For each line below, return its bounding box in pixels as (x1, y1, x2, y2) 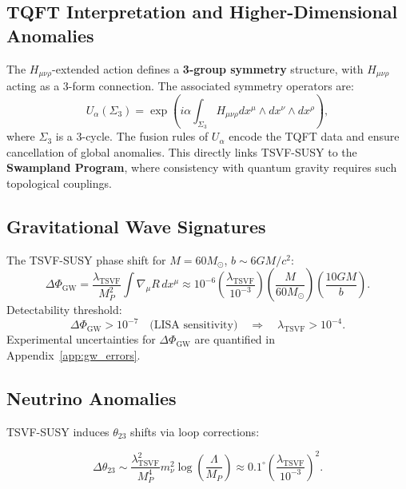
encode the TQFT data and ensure (229, 128, 400, 145)
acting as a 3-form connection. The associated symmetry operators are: (6, 78, 354, 94)
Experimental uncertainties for (6, 331, 156, 348)
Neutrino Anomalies (6, 385, 177, 410)
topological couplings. (6, 174, 112, 191)
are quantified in (194, 331, 275, 348)
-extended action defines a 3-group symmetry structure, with (52, 60, 364, 77)
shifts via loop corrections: (130, 423, 260, 439)
